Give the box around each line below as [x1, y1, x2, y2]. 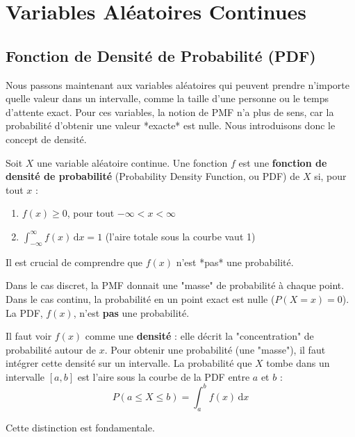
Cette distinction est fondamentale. [6, 420, 155, 434]
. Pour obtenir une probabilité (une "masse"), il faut [104, 342, 326, 356]
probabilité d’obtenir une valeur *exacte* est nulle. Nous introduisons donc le [6, 118, 336, 133]
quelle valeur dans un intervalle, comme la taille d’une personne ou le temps [6, 91, 329, 106]
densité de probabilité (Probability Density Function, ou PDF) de [6, 169, 300, 183]
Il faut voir [6, 329, 52, 343]
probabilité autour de [6, 342, 97, 356]
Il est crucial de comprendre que [6, 254, 142, 269]
